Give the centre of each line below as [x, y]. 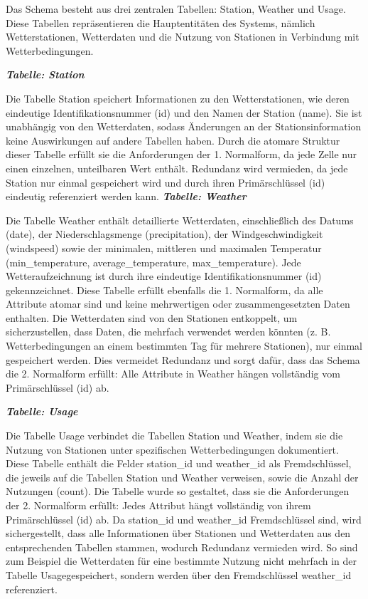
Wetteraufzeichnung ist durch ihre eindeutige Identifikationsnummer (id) [164, 276]
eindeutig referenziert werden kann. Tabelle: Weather [126, 196]
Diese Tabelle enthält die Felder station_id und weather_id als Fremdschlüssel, [179, 463]
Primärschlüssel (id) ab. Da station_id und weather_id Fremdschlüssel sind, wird [184, 519]
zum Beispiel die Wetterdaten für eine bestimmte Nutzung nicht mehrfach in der [181, 561]
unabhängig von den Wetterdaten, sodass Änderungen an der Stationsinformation [184, 126]
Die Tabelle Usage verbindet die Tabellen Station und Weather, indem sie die [174, 436]
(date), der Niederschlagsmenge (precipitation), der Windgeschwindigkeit [164, 234]
